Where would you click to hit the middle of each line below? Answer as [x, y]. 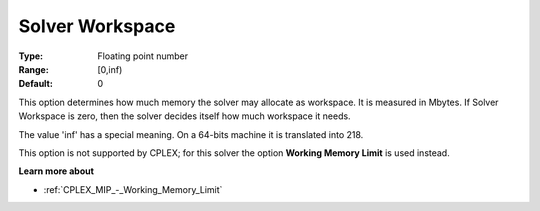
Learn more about [56, 171]
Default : [36, 84]
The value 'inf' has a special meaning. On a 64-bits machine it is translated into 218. [191, 134]
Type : [31, 56]
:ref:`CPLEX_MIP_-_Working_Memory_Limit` [133, 189]
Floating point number [143, 56]
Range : [33, 69]
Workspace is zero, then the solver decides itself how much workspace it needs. [184, 116]
